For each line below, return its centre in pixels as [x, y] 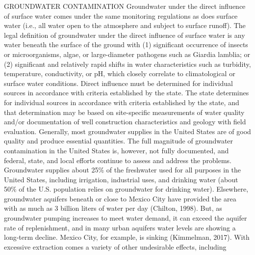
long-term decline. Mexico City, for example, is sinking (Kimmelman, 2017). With [127, 237]
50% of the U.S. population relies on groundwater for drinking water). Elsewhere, [126, 189]
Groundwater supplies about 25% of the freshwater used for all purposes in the [123, 170]
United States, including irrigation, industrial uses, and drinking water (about [121, 179]
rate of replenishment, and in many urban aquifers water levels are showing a [120, 227]
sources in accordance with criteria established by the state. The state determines [127, 93]
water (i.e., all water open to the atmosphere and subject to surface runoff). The [125, 25]
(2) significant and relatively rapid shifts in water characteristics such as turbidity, [127, 64]
